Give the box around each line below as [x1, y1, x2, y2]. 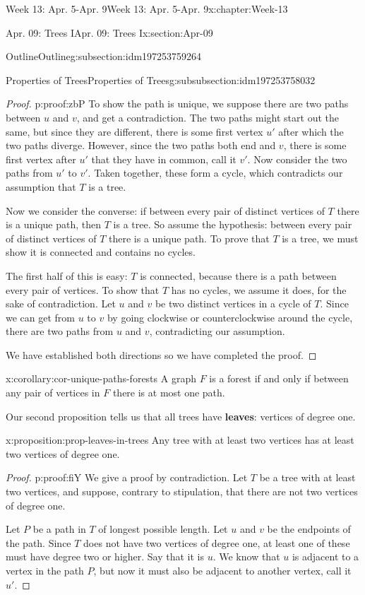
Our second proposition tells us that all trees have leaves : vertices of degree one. [6, 408, 356, 423]
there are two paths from [6, 324, 114, 338]
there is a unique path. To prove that [109, 230, 270, 245]
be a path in [32, 522, 86, 536]
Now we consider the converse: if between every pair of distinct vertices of [6, 203, 325, 218]
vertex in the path [6, 563, 84, 577]
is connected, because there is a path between [140, 268, 337, 283]
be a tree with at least [259, 470, 356, 485]
